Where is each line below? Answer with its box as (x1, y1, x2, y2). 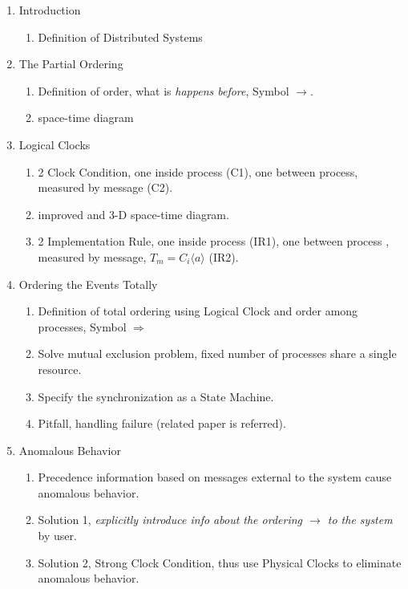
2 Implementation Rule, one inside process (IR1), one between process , (38, 233, 390, 250)
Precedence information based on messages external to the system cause (38, 469, 392, 485)
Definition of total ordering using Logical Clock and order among (38, 303, 358, 319)
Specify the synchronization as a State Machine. (38, 388, 274, 404)
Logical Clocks (18, 136, 91, 152)
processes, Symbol (38, 318, 127, 335)
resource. (38, 360, 82, 377)
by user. (38, 527, 77, 544)
